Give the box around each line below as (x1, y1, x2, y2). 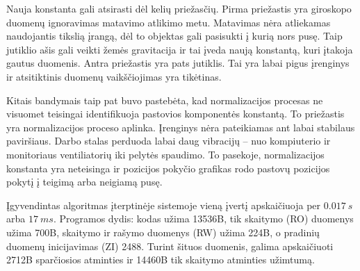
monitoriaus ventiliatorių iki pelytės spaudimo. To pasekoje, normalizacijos (6, 147, 325, 161)
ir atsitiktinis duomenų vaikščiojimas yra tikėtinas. (6, 69, 222, 83)
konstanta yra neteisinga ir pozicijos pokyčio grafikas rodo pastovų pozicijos (6, 161, 330, 175)
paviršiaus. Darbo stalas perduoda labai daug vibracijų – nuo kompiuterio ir (6, 133, 331, 148)
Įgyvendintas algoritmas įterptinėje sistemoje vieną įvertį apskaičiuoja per (6, 197, 321, 212)
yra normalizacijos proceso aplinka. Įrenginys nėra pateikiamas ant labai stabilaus (6, 120, 355, 134)
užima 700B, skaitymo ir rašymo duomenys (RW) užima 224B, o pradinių (6, 224, 320, 239)
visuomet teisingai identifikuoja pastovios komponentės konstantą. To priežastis (6, 106, 345, 121)
